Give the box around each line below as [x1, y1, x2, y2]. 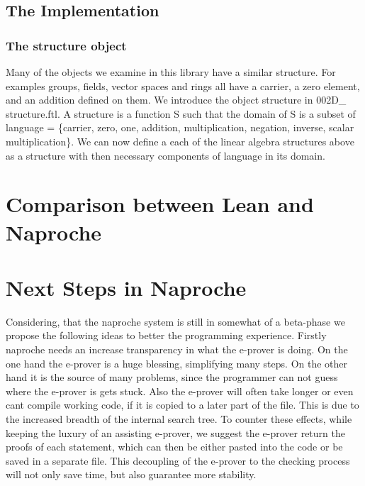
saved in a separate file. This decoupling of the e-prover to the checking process [6, 453, 350, 468]
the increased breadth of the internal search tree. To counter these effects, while [6, 412, 352, 426]
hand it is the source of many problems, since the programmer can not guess [6, 370, 338, 385]
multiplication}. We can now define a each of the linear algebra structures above [6, 133, 354, 148]
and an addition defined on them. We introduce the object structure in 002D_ [6, 92, 347, 107]
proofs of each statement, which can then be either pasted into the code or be [6, 439, 343, 454]
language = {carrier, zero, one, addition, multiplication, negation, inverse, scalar [6, 120, 354, 135]
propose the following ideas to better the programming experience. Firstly [6, 328, 327, 343]
